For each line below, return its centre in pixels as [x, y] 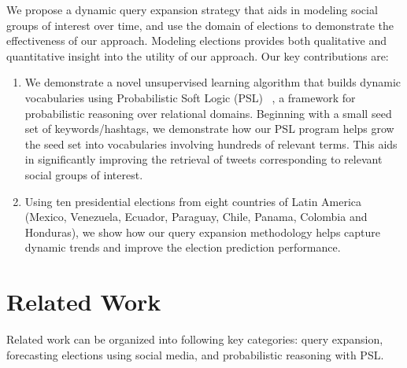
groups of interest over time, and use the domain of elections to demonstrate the [200, 25]
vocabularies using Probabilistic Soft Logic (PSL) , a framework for [190, 97]
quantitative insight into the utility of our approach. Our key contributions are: [198, 55]
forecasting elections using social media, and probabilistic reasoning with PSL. [195, 354]
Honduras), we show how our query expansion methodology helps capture [203, 232]
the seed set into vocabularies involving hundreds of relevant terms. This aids [211, 144]
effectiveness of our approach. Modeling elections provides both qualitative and [197, 40]
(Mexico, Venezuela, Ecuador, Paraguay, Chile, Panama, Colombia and [196, 217]
